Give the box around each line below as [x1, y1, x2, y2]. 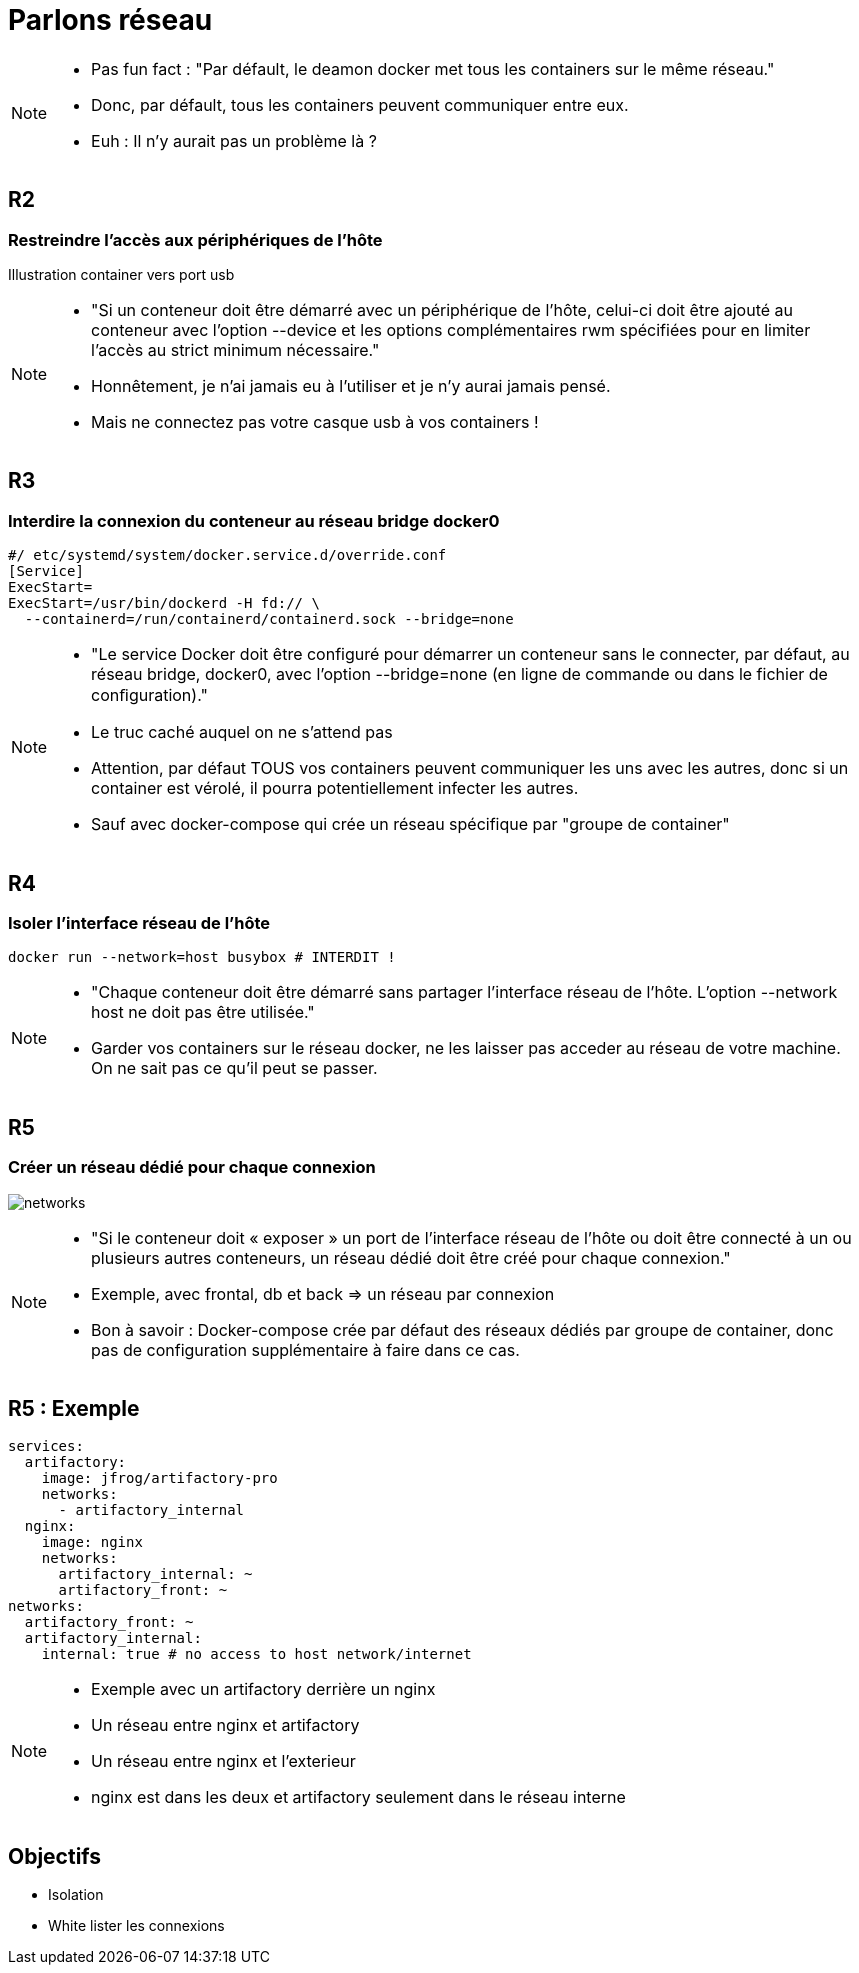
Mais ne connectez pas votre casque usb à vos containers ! [91, 411, 539, 432]
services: [8, 1438, 84, 1455]
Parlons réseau [8, 3, 213, 37]
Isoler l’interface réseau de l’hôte [8, 913, 270, 934]
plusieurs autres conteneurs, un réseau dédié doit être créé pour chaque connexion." [91, 1247, 731, 1268]
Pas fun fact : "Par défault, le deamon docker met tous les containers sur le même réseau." [91, 58, 775, 79]
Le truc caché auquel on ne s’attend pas [91, 722, 393, 743]
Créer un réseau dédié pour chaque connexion [8, 1157, 376, 1178]
